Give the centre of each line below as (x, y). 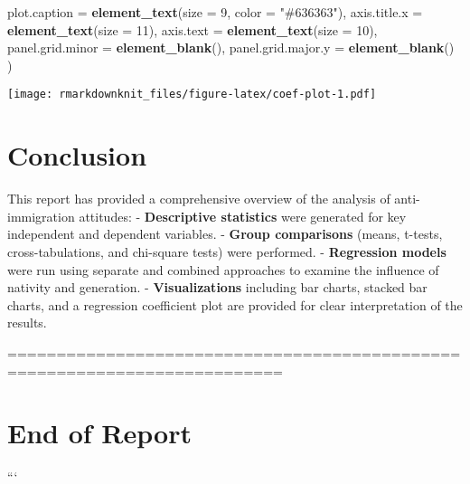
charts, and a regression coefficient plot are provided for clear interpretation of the (235, 304)
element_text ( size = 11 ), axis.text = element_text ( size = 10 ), (193, 29)
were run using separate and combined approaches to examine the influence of (223, 269)
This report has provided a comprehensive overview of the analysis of (199, 199)
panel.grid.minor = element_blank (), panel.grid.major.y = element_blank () (231, 47)
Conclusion (77, 155)
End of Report (99, 433)
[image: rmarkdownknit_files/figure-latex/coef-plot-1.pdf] (192, 95)
